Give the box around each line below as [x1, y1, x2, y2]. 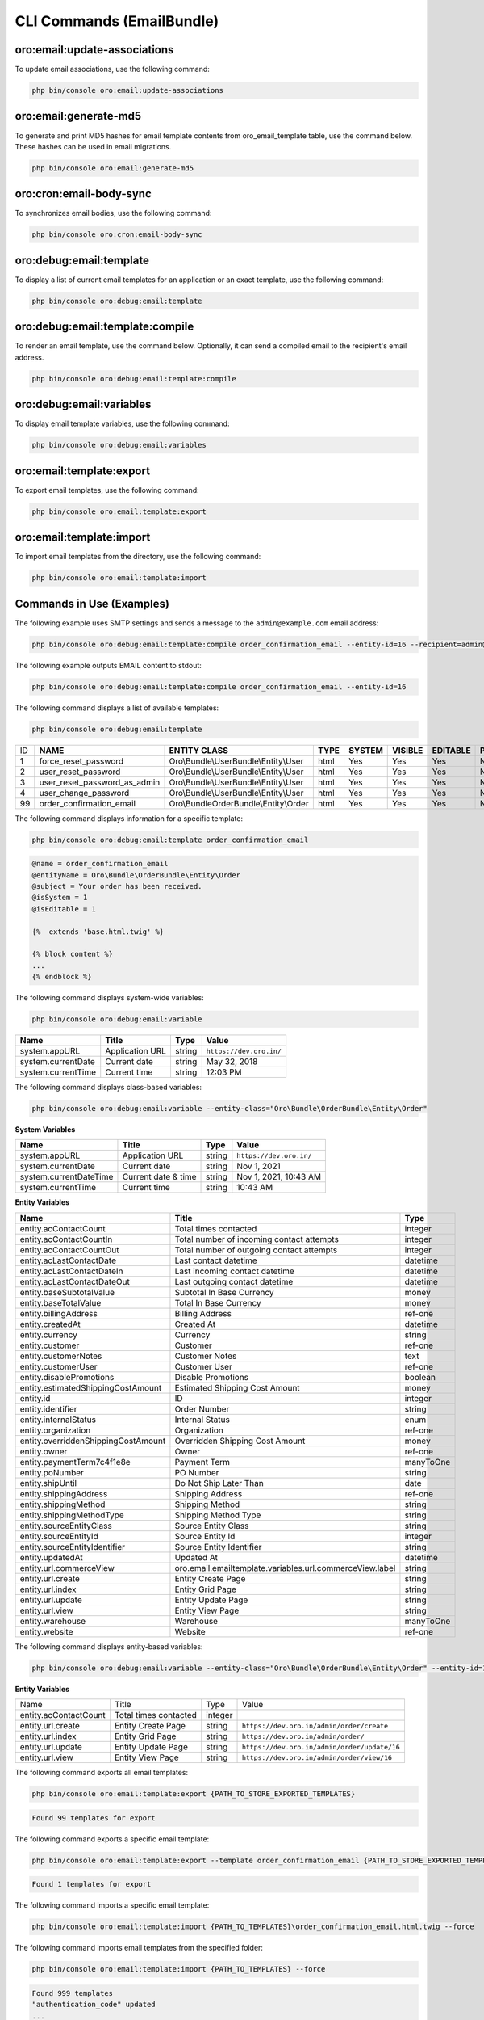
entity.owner [19, 1446, 68, 1457]
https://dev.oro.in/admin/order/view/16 [241, 1753, 393, 1761]
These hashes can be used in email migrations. [15, 141, 172, 151]
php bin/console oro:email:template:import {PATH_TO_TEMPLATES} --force [31, 1964, 326, 1974]
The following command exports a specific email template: [15, 1834, 210, 1844]
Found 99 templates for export [31, 1813, 156, 1822]
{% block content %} [31, 949, 113, 959]
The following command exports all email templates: [15, 1768, 189, 1778]
